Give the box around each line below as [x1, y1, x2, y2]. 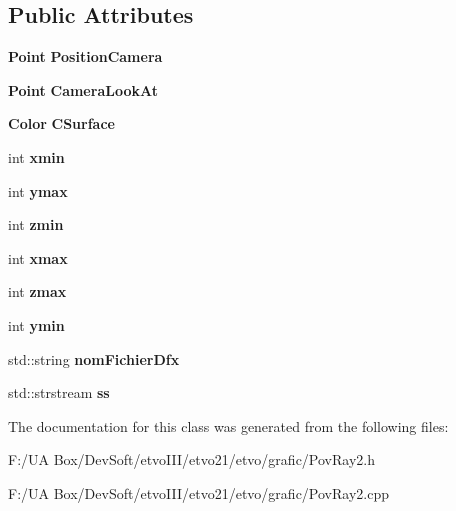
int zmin [8, 214, 64, 235]
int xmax [8, 247, 68, 268]
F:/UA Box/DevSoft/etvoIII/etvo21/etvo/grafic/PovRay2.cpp [8, 482, 389, 503]
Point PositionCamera [8, 46, 163, 67]
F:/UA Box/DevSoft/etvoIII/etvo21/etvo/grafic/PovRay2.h [8, 449, 375, 470]
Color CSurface [8, 113, 115, 134]
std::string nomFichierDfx [8, 348, 180, 369]
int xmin [8, 146, 65, 167]
